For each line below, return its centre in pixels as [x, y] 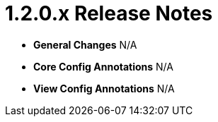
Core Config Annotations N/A [103, 66]
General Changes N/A [85, 44]
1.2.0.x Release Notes [109, 13]
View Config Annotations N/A [104, 88]
